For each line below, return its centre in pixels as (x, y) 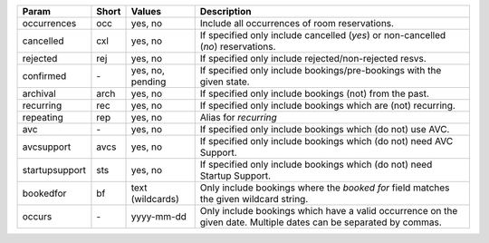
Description (225, 11)
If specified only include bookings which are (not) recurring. (328, 106)
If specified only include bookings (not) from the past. (315, 93)
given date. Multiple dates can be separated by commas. (321, 222)
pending (149, 82)
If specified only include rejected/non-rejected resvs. (313, 58)
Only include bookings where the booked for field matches (325, 188)
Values (146, 11)
